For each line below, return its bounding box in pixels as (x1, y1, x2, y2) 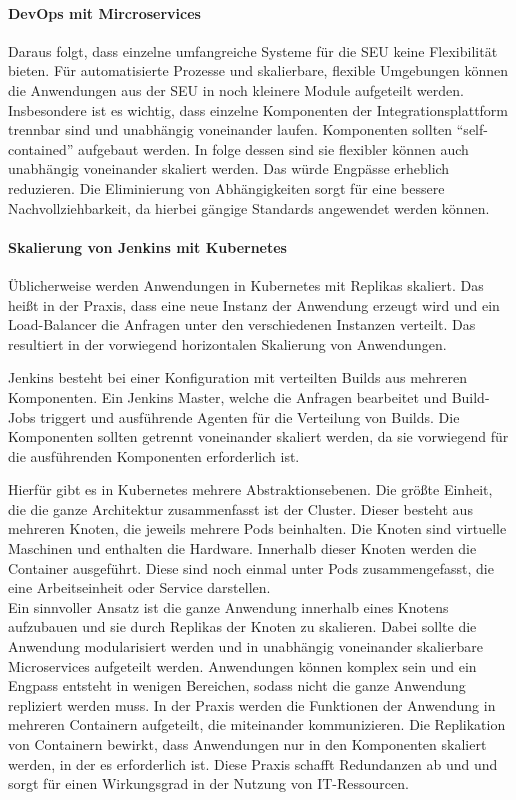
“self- (456, 119, 488, 140)
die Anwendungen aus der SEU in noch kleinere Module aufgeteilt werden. (8, 79, 464, 100)
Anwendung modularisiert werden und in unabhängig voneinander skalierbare (8, 636, 483, 657)
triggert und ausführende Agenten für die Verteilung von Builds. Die (40, 406, 460, 427)
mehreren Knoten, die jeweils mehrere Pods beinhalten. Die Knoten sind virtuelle (8, 518, 507, 539)
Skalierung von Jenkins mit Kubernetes (8, 236, 287, 257)
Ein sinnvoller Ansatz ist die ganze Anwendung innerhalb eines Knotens (8, 596, 449, 617)
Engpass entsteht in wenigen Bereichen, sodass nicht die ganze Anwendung (8, 675, 466, 696)
